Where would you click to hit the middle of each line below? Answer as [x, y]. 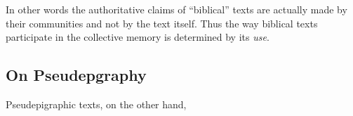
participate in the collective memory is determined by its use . [138, 37]
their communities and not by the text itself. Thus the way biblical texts [162, 23]
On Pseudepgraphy [76, 75]
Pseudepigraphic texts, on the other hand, [96, 104]
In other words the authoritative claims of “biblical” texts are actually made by [176, 9]
